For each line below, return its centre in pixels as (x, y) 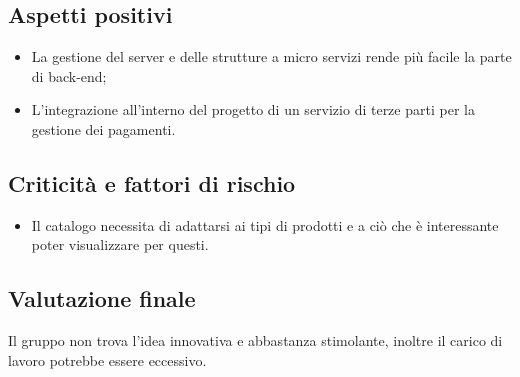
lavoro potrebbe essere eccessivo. (107, 359)
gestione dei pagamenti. (103, 128)
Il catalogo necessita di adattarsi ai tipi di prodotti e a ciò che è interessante (265, 224)
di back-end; (69, 75)
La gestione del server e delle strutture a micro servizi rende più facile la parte (271, 56)
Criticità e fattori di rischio (152, 182)
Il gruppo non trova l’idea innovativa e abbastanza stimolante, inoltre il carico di (255, 340)
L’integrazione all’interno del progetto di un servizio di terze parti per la (253, 109)
